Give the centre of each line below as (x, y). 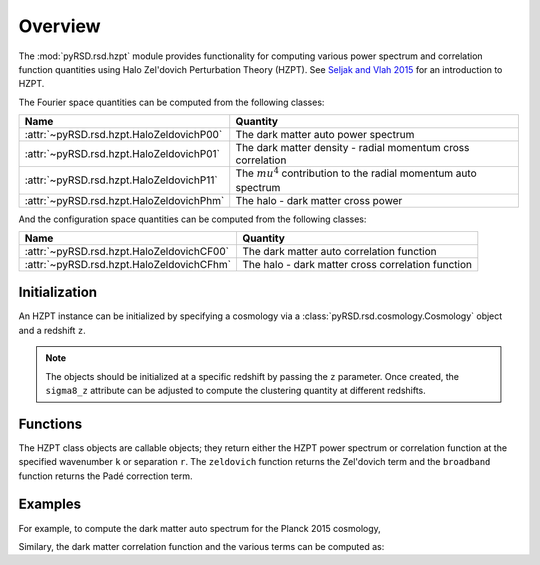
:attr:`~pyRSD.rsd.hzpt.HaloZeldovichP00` (123, 135)
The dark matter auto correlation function (339, 251)
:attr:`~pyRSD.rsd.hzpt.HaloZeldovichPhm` (124, 200)
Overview (59, 26)
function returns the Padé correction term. (105, 476)
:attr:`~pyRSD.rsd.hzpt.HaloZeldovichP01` (122, 154)
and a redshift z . (52, 330)
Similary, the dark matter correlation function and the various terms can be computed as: (201, 546)
